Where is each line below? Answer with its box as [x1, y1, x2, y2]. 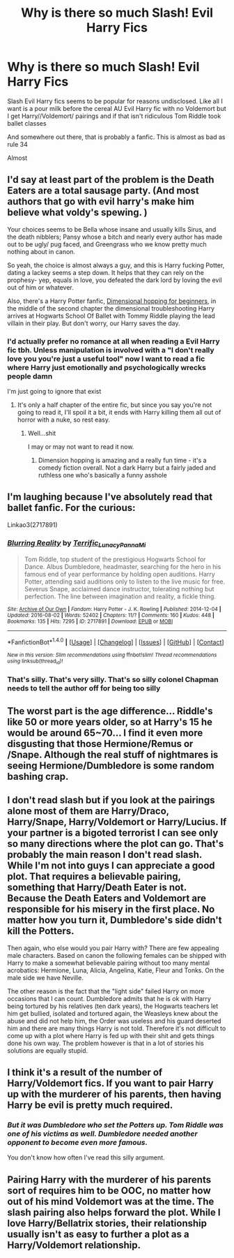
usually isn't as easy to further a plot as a [7, 1228, 189, 1240]
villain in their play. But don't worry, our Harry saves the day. [7, 319, 180, 327]
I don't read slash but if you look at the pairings [7, 794, 215, 806]
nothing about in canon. [7, 247, 75, 256]
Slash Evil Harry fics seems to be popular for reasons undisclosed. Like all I [7, 96, 223, 105]
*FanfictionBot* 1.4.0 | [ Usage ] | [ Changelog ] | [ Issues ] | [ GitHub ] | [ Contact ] [7, 637, 224, 646]
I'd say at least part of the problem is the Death [7, 174, 214, 186]
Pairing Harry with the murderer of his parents [7, 1174, 211, 1185]
